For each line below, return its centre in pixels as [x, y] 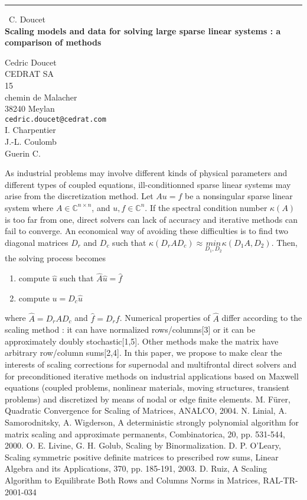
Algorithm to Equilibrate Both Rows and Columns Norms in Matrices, [133, 480]
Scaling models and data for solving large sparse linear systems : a [143, 30]
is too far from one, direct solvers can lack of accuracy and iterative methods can [151, 219]
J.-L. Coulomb [31, 141]
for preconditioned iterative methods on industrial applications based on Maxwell [152, 376]
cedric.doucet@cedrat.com [55, 119]
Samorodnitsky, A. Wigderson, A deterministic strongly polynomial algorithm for [152, 422]
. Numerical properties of [165, 318]
